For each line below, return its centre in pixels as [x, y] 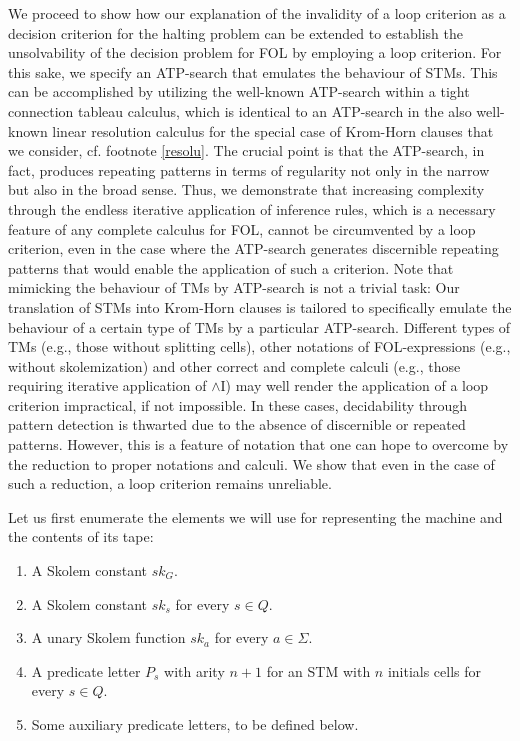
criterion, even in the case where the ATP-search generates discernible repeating [253, 248]
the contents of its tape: [81, 536]
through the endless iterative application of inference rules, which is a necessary [252, 208]
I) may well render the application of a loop [354, 385]
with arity [194, 670]
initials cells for [434, 670]
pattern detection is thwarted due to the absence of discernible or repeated [237, 424]
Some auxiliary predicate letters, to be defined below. [195, 724]
